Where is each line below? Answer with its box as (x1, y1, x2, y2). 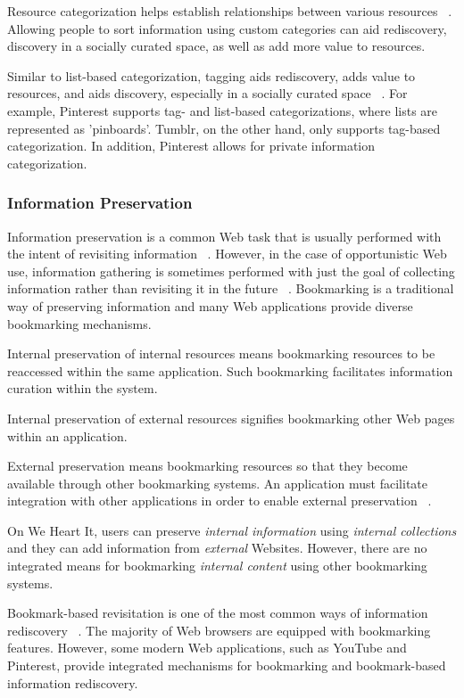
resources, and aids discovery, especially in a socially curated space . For (7, 84, 408, 103)
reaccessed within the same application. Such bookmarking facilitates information (7, 361, 453, 380)
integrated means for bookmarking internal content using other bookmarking (7, 556, 427, 575)
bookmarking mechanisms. (7, 314, 152, 333)
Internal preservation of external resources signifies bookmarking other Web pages (7, 408, 455, 427)
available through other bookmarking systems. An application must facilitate (7, 473, 428, 492)
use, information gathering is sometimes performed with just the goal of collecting (7, 261, 455, 280)
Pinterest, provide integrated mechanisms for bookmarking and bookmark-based (7, 656, 446, 675)
